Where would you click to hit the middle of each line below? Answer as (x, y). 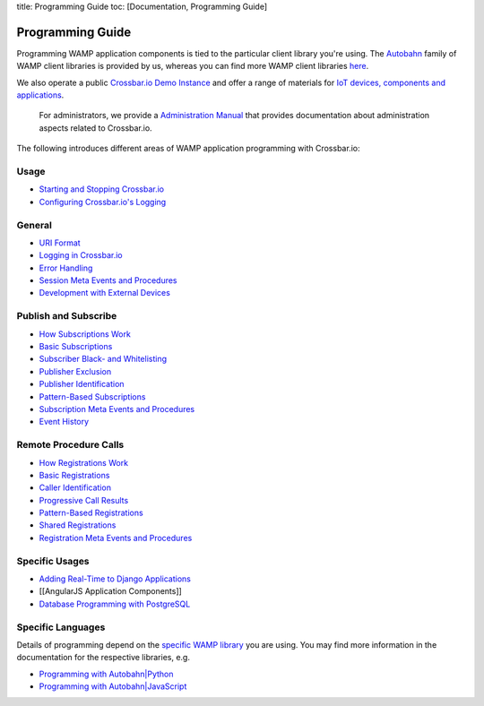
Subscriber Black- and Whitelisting (103, 359)
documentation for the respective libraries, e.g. (103, 658)
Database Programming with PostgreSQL (115, 604)
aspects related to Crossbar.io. (95, 128)
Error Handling (66, 268)
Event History (64, 422)
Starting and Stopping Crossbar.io (102, 189)
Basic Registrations (74, 475)
